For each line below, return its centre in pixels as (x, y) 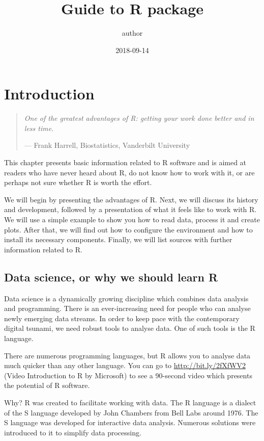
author (132, 33)
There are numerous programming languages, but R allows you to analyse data (127, 355)
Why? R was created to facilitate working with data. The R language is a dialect (130, 402)
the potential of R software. (47, 385)
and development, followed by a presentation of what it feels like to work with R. (130, 209)
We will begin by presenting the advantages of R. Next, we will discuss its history (131, 199)
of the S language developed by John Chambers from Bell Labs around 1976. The (131, 412)
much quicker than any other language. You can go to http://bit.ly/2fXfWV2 (125, 365)
